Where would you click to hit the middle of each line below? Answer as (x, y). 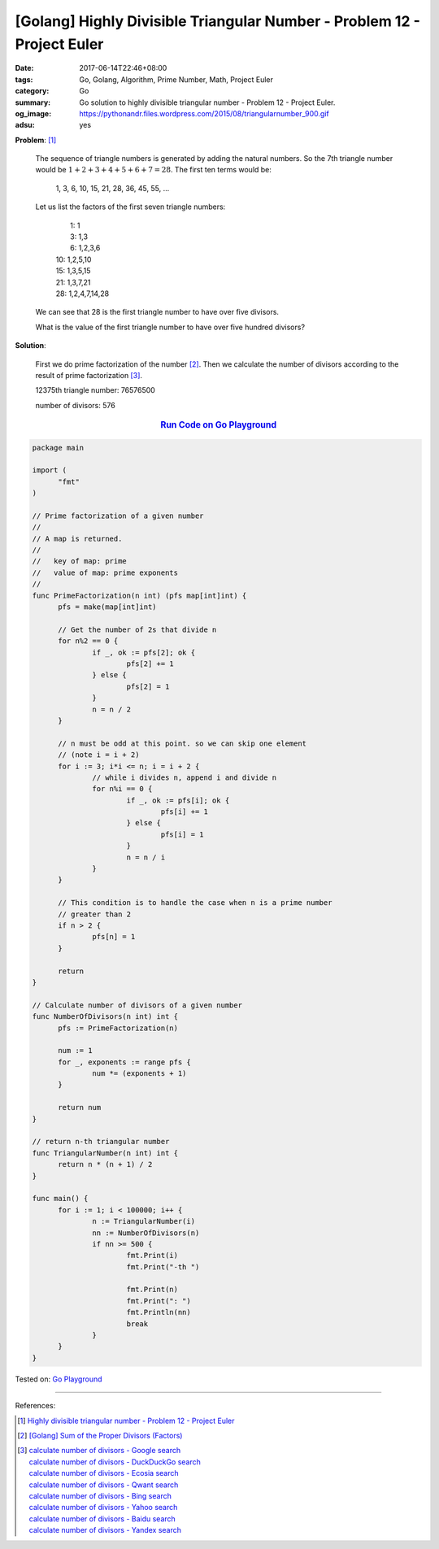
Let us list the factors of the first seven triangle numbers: (130, 207)
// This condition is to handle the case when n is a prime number (195, 903)
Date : (24, 68)
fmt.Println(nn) (159, 1312)
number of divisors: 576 (75, 405)
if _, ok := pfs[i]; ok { (178, 800)
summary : (33, 102)
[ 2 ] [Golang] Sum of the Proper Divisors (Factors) (100, 1435)
